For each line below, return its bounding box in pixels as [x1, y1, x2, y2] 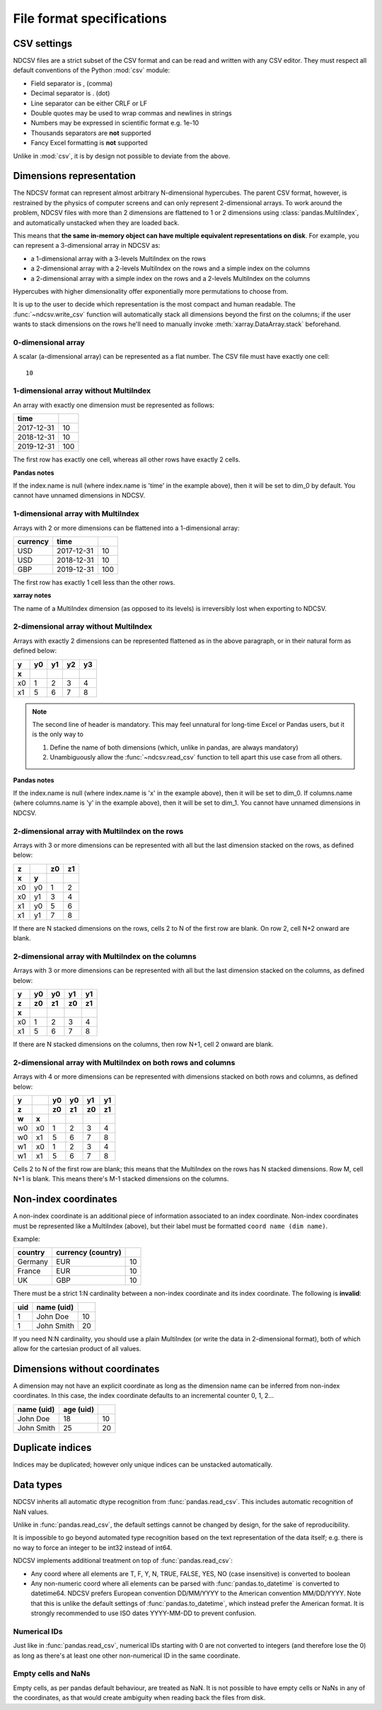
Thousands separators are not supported [30, 128, 151, 137]
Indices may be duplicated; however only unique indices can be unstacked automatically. [13, 1460, 273, 1469]
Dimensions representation [13, 170, 136, 182]
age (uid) [63, 1404, 95, 1414]
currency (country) [55, 1248, 122, 1258]
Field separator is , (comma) [30, 79, 113, 88]
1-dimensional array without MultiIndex [13, 386, 151, 396]
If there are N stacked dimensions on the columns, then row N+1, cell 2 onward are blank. [13, 1040, 274, 1048]
